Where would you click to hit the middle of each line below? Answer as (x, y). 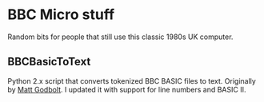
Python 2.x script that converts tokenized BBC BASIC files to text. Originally (132, 80)
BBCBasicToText (49, 62)
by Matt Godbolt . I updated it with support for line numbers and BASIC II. (127, 89)
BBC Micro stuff (61, 15)
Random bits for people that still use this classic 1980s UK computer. (120, 37)
